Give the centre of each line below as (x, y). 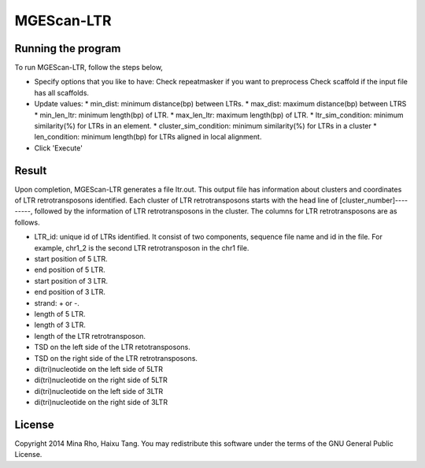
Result (31, 171)
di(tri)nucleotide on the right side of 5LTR (101, 380)
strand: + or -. (57, 303)
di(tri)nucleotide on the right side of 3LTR (101, 403)
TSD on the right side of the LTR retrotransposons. (116, 358)
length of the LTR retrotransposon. (90, 336)
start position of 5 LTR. (71, 259)
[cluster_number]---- (374, 200)
